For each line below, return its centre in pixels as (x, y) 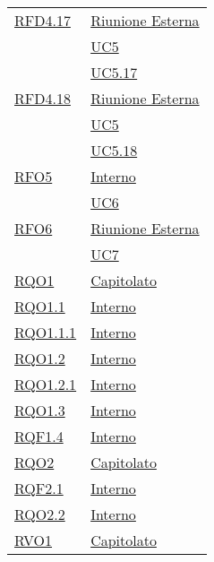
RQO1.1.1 (46, 332)
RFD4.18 (43, 98)
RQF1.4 (39, 436)
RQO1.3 (40, 410)
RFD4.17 (43, 20)
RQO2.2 (40, 514)
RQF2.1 (39, 488)
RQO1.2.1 (46, 384)
